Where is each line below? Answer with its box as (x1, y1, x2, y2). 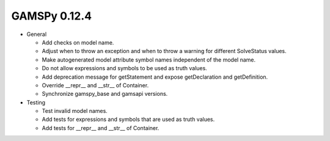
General (26, 31, 47, 38)
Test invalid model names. (42, 107, 108, 115)
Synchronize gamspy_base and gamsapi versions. (42, 90, 168, 98)
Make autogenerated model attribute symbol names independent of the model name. (42, 56, 256, 63)
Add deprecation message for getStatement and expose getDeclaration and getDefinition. (42, 73, 268, 81)
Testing (26, 98, 46, 106)
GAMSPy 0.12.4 (11, 9, 92, 23)
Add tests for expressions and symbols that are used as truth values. (42, 116, 215, 123)
